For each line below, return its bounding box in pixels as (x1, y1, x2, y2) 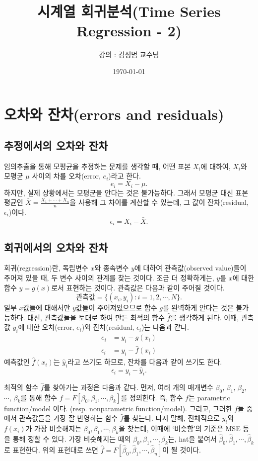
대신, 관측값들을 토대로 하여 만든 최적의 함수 (27, 312, 165, 322)
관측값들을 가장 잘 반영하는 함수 (19, 413, 118, 423)
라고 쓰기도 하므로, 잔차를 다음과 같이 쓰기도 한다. (67, 357, 222, 367)
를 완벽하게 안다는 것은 (163, 302, 234, 313)
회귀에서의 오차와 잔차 (4, 239, 108, 255)
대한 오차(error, (27, 322, 74, 332)
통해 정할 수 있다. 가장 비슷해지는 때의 (12, 434, 131, 444)
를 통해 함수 (20, 392, 57, 402)
